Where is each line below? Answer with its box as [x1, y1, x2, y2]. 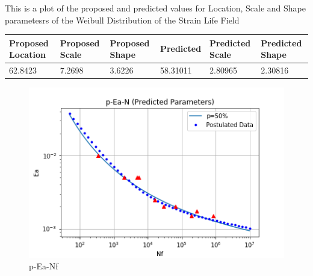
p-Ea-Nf [29, 260, 58, 272]
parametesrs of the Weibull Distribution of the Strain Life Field [5, 13, 240, 26]
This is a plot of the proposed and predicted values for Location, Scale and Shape [5, 2, 306, 14]
